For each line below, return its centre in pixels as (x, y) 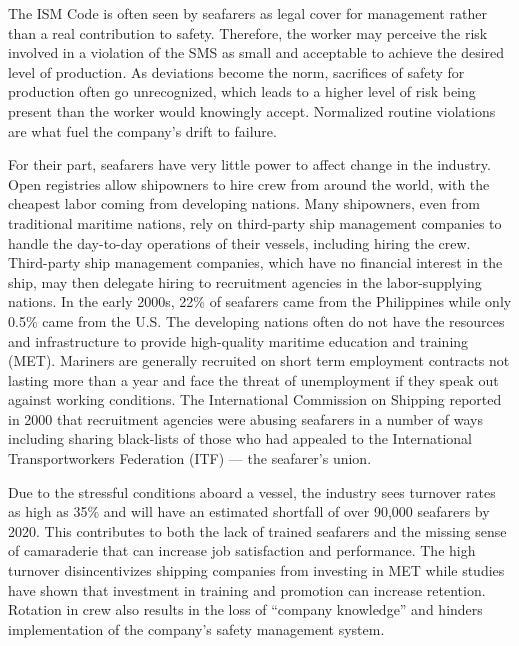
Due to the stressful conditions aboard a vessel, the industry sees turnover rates (252, 491)
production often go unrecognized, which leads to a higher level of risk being (242, 91)
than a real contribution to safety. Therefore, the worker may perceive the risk (248, 32)
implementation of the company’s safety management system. (196, 628)
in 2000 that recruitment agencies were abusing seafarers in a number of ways (246, 418)
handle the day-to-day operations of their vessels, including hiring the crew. (239, 242)
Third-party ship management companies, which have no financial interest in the (255, 262)
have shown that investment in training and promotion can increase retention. (247, 589)
